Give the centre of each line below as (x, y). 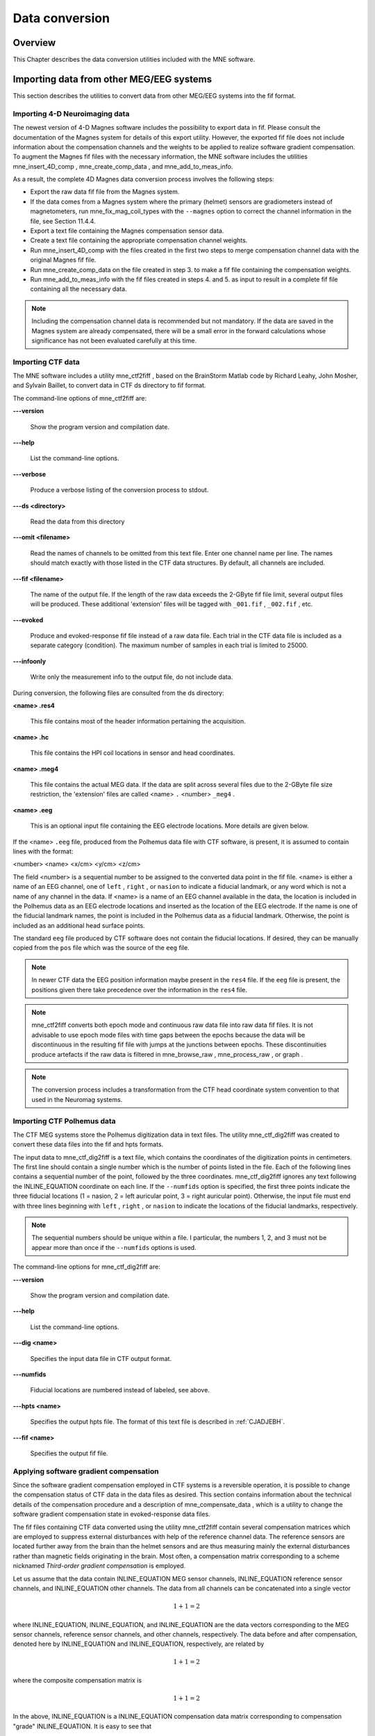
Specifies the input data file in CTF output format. (101, 1358)
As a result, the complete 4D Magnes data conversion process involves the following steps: (143, 179)
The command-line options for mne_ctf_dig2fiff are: (87, 1267)
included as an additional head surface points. (79, 925)
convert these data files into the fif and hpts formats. (88, 1144)
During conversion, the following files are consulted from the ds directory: (119, 693)
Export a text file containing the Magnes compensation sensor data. (127, 231)
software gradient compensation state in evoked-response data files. (112, 1514)
